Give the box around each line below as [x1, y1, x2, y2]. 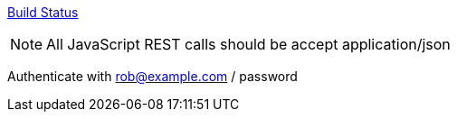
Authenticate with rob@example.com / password [7, 69, 298, 84]
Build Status [7, 5, 79, 20]
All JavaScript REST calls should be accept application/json [46, 35, 451, 53]
